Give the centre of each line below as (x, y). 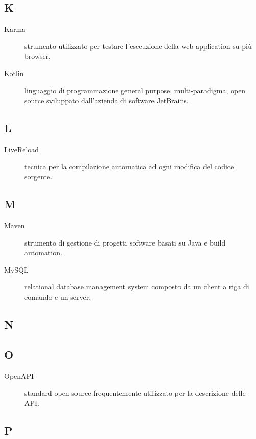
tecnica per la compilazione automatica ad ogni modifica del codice (129, 166)
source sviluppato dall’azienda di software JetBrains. (107, 100)
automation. (43, 252)
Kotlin (14, 73)
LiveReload (22, 149)
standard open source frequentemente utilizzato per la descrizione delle (135, 393)
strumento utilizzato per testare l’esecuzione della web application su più (138, 46)
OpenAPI (19, 375)
